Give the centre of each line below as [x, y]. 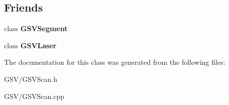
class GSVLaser [30, 45]
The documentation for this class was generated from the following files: [115, 62]
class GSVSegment [36, 28]
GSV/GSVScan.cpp [34, 96]
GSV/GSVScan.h [31, 79]
